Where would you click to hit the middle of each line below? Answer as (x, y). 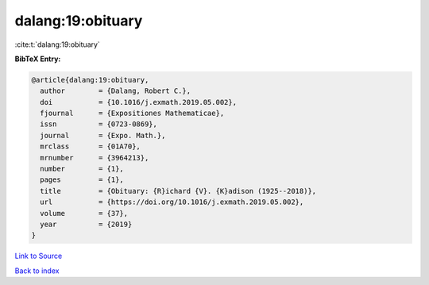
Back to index (37, 271)
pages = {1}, (82, 180)
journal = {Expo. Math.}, (103, 135)
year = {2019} (86, 224)
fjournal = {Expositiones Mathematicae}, (132, 114)
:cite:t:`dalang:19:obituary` (58, 44)
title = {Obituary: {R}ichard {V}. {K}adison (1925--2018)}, (178, 191)
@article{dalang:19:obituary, (90, 80)
